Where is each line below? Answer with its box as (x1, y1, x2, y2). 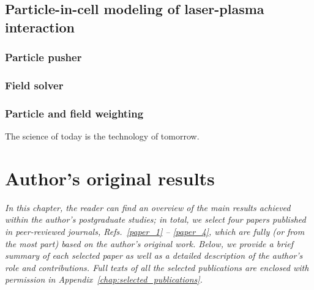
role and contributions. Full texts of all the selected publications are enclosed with (5, 261, 309, 273)
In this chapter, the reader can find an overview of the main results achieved (5, 201, 291, 214)
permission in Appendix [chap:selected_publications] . (5, 273, 203, 286)
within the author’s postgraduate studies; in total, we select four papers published (5, 213, 306, 226)
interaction (5, 17, 75, 36)
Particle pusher (5, 50, 82, 65)
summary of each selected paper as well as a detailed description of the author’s (5, 249, 303, 262)
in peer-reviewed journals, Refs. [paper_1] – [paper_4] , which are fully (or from (5, 225, 305, 237)
